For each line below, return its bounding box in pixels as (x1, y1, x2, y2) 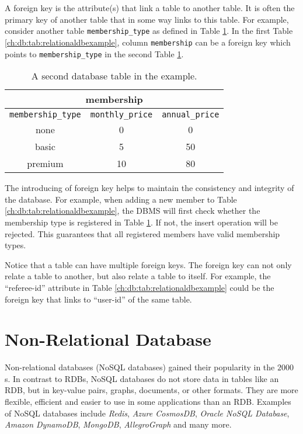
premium (27, 157, 64, 171)
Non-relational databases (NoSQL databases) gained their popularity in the (5, 361, 275, 373)
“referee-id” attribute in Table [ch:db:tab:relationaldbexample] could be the (5, 281, 274, 293)
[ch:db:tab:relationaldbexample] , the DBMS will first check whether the (5, 204, 260, 217)
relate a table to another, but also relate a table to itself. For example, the (5, 270, 271, 282)
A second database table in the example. (31, 69, 197, 83)
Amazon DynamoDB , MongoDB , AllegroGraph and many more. (5, 418, 232, 430)
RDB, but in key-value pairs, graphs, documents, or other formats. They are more (5, 384, 298, 396)
